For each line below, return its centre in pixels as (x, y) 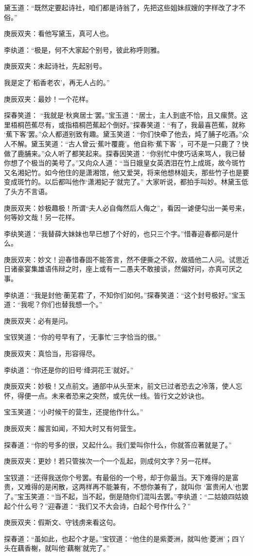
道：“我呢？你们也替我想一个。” (53, 304)
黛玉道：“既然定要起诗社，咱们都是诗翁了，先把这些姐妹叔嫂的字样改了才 (121, 7)
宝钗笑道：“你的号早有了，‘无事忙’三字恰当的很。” (82, 337)
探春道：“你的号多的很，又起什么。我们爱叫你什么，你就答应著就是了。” (118, 444)
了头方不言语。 (28, 191)
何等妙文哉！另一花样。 (41, 217)
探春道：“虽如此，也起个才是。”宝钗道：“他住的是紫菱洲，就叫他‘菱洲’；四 (121, 538)
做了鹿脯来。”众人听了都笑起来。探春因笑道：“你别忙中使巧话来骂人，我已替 (125, 153)
